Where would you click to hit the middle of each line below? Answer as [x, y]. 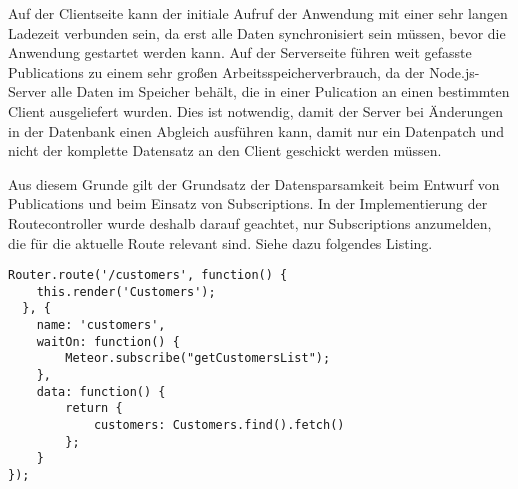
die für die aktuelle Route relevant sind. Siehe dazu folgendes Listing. [220, 242]
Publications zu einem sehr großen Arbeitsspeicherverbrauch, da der [216, 71]
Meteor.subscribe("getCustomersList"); [198, 358]
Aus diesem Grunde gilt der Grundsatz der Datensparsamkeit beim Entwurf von [254, 183]
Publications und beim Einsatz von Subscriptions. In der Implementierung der [248, 203]
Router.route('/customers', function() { [148, 275]
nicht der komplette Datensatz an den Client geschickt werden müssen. [225, 150]
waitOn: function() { [108, 341]
